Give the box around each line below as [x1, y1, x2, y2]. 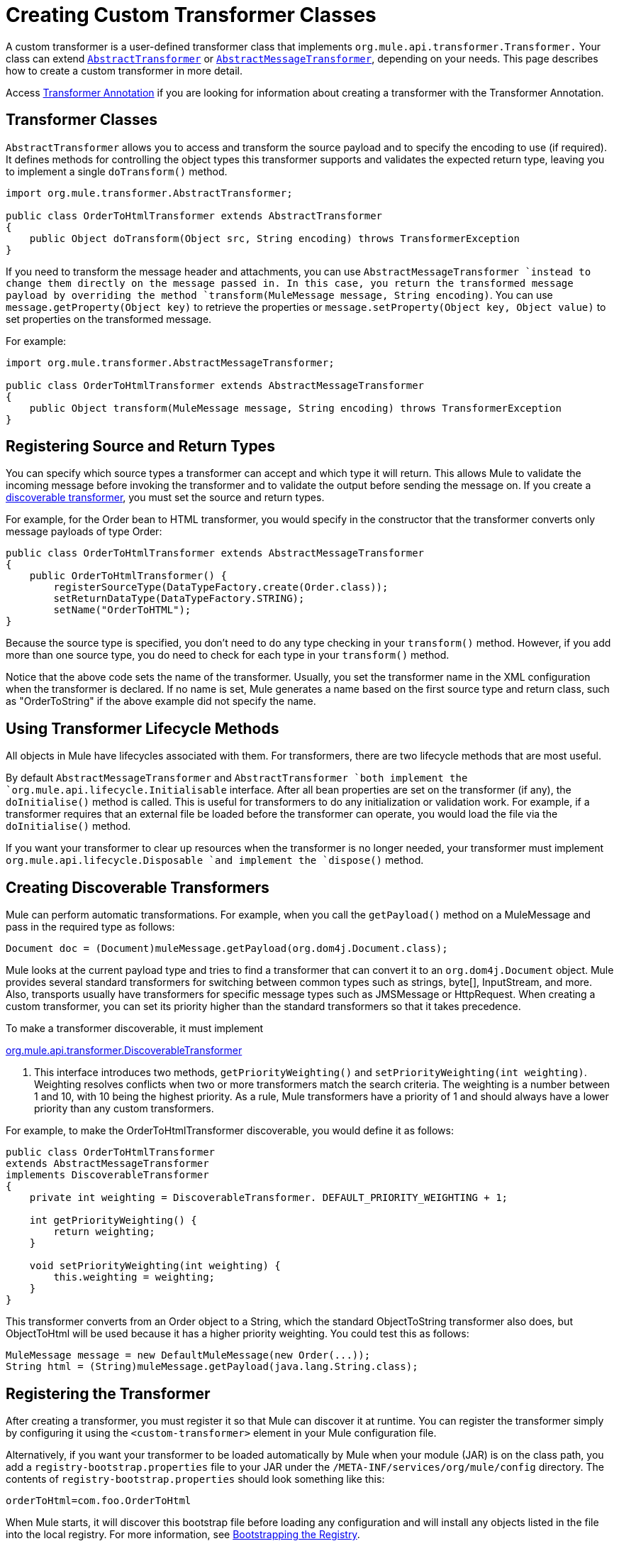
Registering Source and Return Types [6, 437, 275, 456]
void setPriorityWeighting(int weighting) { [29, 1260, 281, 1272]
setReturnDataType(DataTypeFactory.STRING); [53, 593, 305, 605]
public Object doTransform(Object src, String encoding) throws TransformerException [29, 232, 520, 244]
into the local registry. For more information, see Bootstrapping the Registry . [6, 1528, 360, 1540]
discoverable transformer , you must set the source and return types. [6, 491, 325, 504]
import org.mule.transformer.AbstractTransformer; [6, 187, 293, 199]
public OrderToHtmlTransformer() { [29, 570, 227, 582]
